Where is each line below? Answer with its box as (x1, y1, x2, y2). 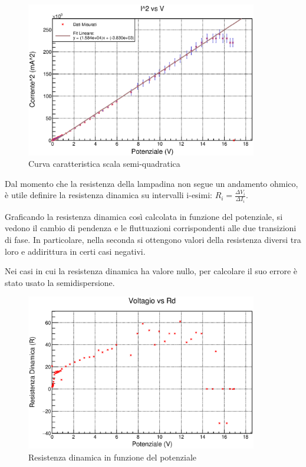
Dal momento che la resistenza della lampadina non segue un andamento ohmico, (5, 177, 298, 189)
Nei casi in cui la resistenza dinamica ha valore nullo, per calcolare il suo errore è (5, 265, 297, 277)
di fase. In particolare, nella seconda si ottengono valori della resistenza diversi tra (5, 233, 301, 246)
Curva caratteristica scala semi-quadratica (28, 157, 180, 170)
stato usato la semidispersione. (5, 276, 115, 288)
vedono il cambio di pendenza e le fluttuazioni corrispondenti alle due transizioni (5, 222, 297, 234)
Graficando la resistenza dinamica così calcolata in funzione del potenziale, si (5, 210, 283, 222)
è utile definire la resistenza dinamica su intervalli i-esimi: (5, 189, 212, 201)
